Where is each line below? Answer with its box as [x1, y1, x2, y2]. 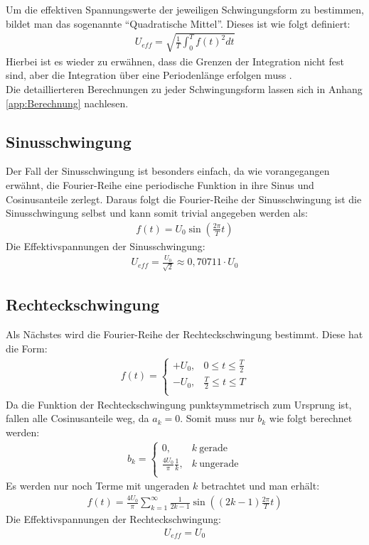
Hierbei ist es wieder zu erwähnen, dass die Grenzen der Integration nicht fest [6, 53, 344, 68]
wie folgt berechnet [269, 411, 353, 426]
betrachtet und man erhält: [200, 478, 320, 493]
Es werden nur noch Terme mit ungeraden [6, 478, 190, 493]
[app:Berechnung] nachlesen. [6, 95, 129, 110]
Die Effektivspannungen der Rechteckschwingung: [6, 512, 221, 527]
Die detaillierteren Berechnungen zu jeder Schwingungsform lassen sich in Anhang [6, 81, 363, 96]
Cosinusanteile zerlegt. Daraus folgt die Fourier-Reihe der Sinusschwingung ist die [6, 191, 362, 206]
